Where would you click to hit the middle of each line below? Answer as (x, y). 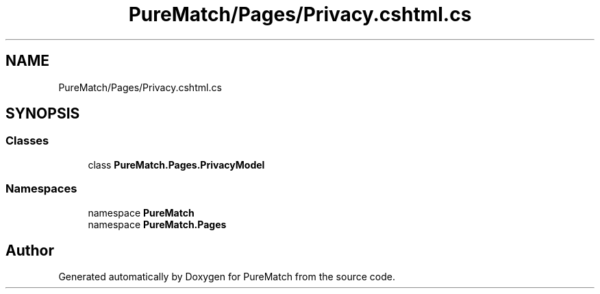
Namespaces (41, 189)
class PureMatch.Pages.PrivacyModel (176, 164)
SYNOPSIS (43, 114)
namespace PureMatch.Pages (157, 224)
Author (30, 250)
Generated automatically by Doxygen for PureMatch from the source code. (227, 277)
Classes (27, 141)
